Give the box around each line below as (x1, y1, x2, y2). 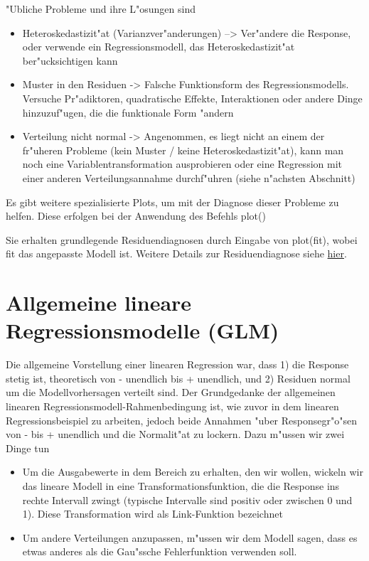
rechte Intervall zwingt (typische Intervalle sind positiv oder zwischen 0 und (22, 492, 353, 507)
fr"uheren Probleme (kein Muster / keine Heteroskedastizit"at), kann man (22, 142, 344, 157)
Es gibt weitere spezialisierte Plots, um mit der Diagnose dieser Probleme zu (6, 194, 339, 209)
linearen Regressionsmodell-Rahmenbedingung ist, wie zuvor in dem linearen (6, 399, 339, 413)
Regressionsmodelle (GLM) (6, 316, 279, 345)
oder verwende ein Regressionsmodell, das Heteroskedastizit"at (22, 39, 295, 54)
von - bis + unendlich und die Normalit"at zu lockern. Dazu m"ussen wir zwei (6, 427, 345, 442)
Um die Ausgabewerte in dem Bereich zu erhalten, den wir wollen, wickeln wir (22, 464, 363, 479)
